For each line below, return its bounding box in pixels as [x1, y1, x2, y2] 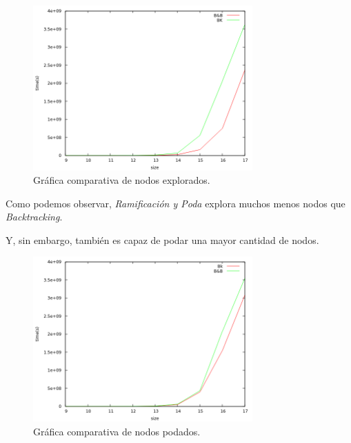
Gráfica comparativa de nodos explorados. [33, 173, 210, 187]
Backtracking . [6, 209, 63, 224]
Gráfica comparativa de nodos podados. [33, 424, 201, 438]
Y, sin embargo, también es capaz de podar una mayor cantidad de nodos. [6, 232, 319, 247]
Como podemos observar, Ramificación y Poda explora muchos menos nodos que [6, 196, 345, 210]
